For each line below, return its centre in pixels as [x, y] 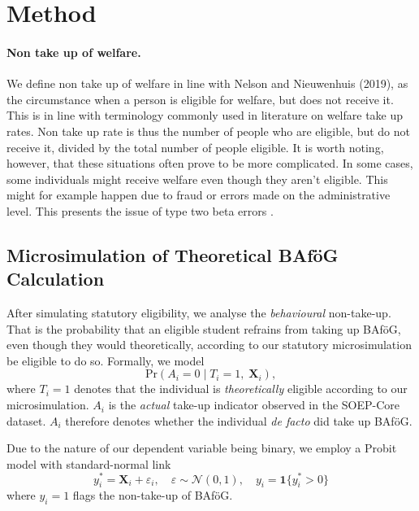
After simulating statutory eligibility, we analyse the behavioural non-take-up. [199, 313]
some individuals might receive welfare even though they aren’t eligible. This [197, 179]
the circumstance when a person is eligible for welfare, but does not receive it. [200, 99]
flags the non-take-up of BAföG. [153, 495]
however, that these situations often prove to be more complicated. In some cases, [210, 163]
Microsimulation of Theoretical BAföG [173, 254]
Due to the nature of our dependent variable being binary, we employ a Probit [202, 448]
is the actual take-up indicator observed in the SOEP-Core [254, 405]
